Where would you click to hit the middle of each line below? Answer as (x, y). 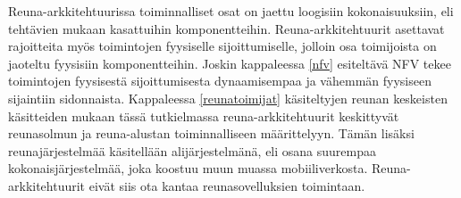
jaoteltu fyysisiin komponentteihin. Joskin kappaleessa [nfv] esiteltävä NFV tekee (230, 63)
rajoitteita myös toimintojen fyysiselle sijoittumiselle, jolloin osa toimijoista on (222, 46)
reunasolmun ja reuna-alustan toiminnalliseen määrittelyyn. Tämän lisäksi (211, 133)
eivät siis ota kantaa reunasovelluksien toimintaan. (227, 185)
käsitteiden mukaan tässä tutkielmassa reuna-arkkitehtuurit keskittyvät (204, 115)
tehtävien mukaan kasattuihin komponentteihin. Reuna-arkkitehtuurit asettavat (226, 28)
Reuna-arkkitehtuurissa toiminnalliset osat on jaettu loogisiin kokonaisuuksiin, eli (231, 11)
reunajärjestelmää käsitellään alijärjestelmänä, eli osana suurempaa (193, 150)
